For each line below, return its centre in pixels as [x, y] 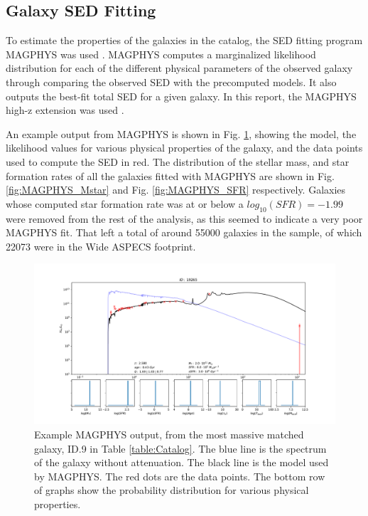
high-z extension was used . [65, 110]
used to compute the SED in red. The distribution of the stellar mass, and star [178, 161]
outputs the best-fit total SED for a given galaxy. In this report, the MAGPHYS [181, 96]
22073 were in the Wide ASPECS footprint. [101, 246]
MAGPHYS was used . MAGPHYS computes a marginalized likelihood [161, 54]
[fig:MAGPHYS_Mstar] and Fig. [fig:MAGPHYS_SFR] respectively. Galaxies [176, 190]
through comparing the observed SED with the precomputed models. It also [171, 81]
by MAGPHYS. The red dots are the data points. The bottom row [180, 476]
